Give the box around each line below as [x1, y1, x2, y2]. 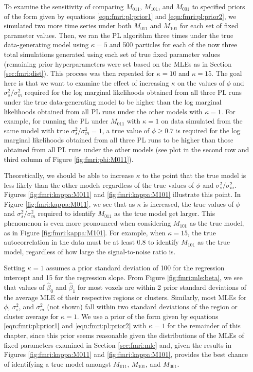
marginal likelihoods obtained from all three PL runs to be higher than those [4, 135, 234, 145]
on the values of [177, 77, 225, 88]
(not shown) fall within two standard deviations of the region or [47, 301, 238, 312]
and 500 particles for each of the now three [109, 39, 237, 50]
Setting [4, 263, 25, 273]
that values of [4, 282, 45, 292]
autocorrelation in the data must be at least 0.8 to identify [4, 237, 179, 247]
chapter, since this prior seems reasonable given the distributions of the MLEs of [4, 330, 244, 340]
